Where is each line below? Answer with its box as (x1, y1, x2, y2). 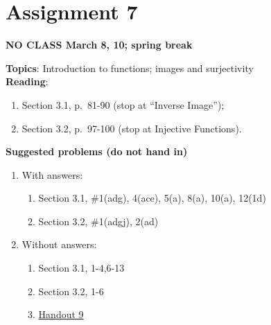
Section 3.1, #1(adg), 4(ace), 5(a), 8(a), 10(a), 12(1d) (38, 191, 266, 205)
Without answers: (21, 237, 97, 252)
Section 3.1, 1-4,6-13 (38, 261, 125, 275)
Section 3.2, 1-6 (38, 283, 104, 298)
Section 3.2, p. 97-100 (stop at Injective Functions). (21, 121, 242, 135)
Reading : (6, 74, 49, 89)
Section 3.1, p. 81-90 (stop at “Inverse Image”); (21, 97, 225, 112)
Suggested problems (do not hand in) (6, 144, 188, 159)
